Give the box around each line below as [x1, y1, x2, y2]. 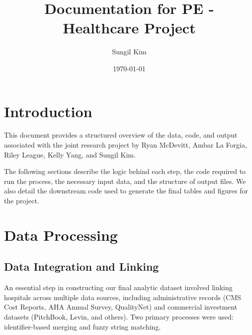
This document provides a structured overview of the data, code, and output [4, 130, 238, 140]
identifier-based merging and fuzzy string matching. [4, 321, 161, 332]
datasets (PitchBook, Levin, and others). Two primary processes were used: [4, 311, 234, 322]
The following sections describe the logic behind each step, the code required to [4, 166, 246, 176]
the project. [4, 195, 39, 205]
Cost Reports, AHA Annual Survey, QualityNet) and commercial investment [4, 302, 238, 312]
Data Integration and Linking [4, 259, 159, 274]
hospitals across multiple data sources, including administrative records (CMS [4, 292, 241, 302]
